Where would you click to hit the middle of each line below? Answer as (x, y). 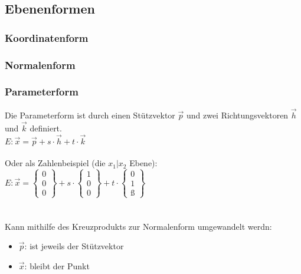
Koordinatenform (47, 37)
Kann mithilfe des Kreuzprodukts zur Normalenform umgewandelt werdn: (138, 226)
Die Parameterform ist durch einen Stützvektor (90, 115)
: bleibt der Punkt (57, 265)
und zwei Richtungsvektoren (237, 115)
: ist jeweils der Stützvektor (74, 246)
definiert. (46, 128)
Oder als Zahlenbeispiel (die (55, 163)
